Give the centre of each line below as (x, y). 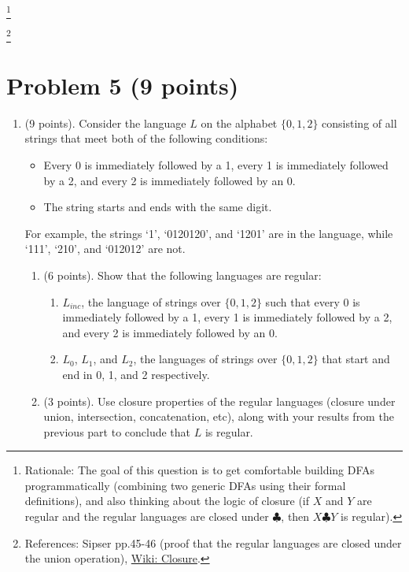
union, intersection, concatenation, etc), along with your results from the (219, 416)
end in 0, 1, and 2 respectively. (136, 374)
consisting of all (359, 123)
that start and (356, 359)
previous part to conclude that (117, 431)
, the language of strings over (151, 301)
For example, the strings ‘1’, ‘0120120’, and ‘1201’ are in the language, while (209, 233)
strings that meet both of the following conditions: (146, 138)
